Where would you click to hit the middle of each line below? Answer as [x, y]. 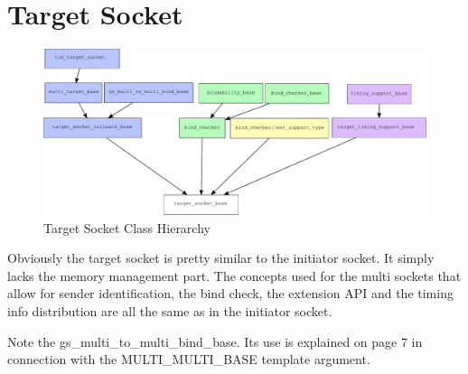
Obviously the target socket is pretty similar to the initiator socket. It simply [221, 258]
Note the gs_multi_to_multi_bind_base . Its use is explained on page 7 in [215, 341]
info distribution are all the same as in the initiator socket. [170, 310]
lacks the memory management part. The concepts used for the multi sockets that [234, 275]
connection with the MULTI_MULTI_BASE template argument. [189, 359]
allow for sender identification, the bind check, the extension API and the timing [230, 293]
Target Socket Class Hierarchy [127, 227]
